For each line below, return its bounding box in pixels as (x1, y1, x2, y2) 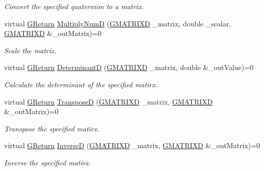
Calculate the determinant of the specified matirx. (4, 79, 158, 89)
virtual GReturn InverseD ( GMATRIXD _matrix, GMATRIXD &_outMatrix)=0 (4, 140, 260, 151)
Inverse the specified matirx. (4, 157, 91, 167)
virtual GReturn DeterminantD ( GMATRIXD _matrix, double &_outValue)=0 (4, 62, 254, 73)
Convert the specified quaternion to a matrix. (4, 1, 144, 11)
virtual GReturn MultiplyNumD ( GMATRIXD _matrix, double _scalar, (4, 18, 231, 28)
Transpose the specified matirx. (4, 123, 100, 133)
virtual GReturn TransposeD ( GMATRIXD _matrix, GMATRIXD (4, 96, 213, 107)
